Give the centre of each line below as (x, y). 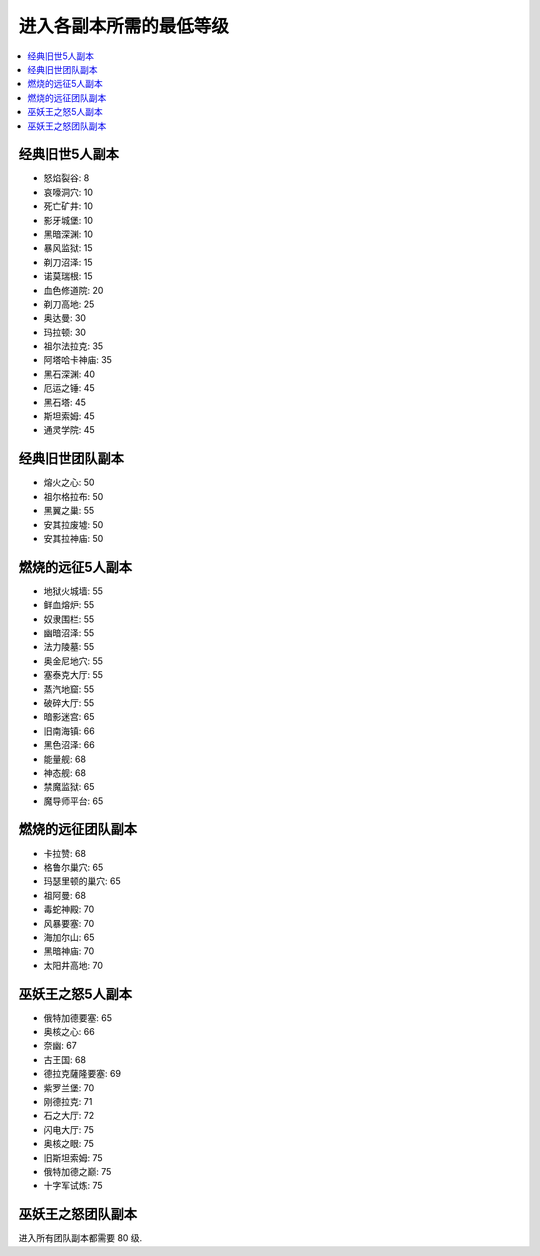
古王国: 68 (65, 1059)
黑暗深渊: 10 (68, 234)
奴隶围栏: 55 (69, 619)
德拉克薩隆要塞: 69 (82, 1074)
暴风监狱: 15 (68, 248)
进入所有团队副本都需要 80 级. (80, 1238)
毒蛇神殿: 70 (69, 909)
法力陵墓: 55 (69, 647)
